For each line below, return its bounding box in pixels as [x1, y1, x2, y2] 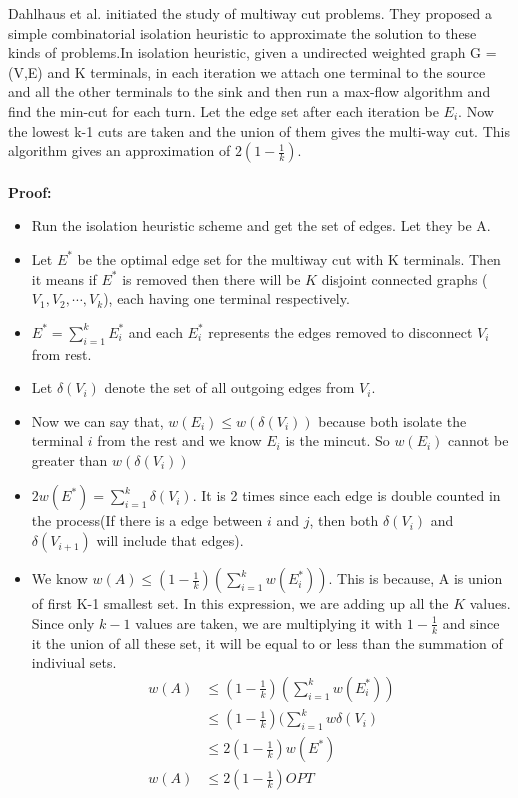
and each [128, 321, 183, 342]
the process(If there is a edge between [31, 510, 263, 531]
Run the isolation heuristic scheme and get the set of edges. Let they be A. [31, 215, 491, 236]
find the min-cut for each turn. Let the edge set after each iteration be [8, 100, 439, 121]
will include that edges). [96, 530, 244, 551]
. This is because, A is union [328, 568, 503, 589]
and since [442, 612, 500, 633]
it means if [31, 268, 97, 289]
